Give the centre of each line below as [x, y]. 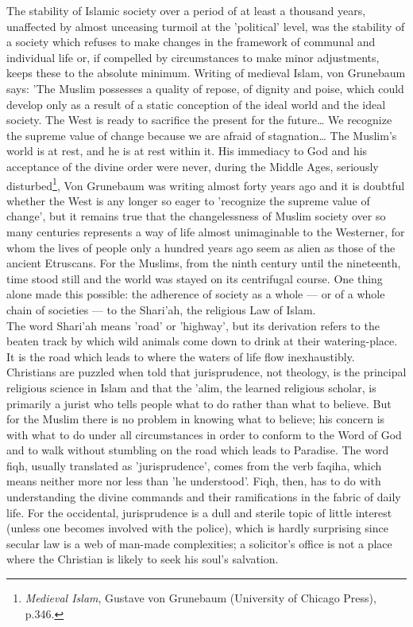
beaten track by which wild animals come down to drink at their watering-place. [202, 341]
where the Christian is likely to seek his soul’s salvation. [143, 559]
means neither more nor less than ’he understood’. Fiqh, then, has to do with [194, 481]
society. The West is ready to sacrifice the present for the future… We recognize [199, 120]
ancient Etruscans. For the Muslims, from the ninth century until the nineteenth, [204, 263]
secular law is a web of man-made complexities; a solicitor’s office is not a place [199, 543]
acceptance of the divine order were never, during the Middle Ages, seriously [193, 166]
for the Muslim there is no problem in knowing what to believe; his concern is [196, 419]
